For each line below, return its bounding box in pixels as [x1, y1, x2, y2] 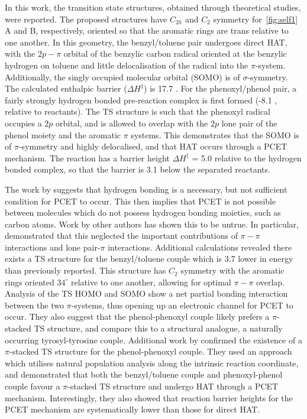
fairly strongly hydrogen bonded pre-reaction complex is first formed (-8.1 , [5, 93, 277, 106]
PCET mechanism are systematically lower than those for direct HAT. [5, 403, 260, 415]
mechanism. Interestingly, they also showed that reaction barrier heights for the [5, 391, 293, 404]
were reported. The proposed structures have [5, 12, 167, 25]
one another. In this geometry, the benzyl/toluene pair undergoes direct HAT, [5, 35, 287, 48]
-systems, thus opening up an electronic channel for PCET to [71, 298, 293, 311]
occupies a [5, 116, 42, 129]
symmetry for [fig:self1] [213, 12, 298, 25]
